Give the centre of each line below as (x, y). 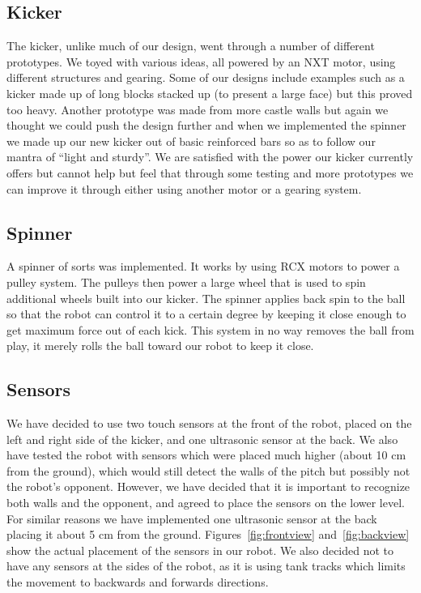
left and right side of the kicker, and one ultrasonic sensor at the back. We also (202, 439)
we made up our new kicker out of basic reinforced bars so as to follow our (191, 141)
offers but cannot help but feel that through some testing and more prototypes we (210, 172)
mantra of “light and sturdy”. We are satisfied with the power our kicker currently (210, 157)
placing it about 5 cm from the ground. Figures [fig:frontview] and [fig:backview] (208, 534)
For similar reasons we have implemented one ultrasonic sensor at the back (192, 518)
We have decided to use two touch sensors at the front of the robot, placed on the (209, 423)
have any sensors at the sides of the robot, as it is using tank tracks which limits (206, 566)
